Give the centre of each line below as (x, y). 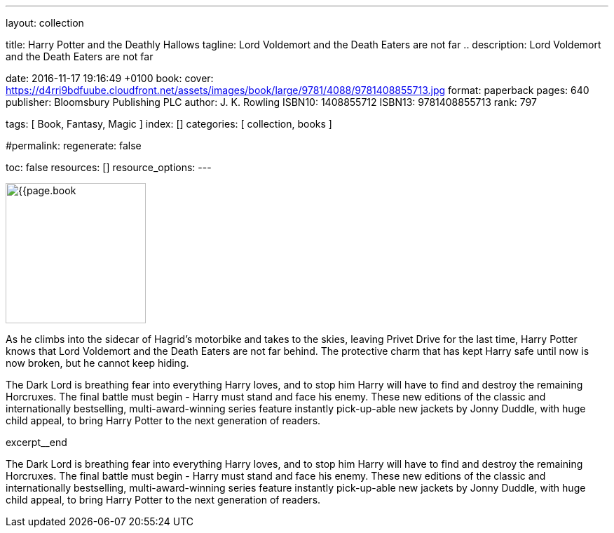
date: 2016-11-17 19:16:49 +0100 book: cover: (110, 78)
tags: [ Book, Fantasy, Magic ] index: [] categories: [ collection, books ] (169, 124)
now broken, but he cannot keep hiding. (97, 363)
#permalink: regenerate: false (74, 146)
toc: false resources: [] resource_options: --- (109, 167)
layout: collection (45, 23)
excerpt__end (36, 442)
